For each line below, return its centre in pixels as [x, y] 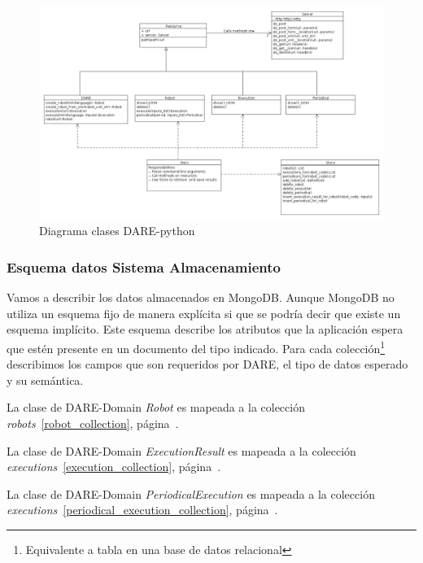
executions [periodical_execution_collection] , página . [142, 510]
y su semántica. [45, 380]
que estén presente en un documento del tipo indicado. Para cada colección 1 [196, 347]
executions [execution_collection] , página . [114, 467]
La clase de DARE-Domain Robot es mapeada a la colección [156, 407]
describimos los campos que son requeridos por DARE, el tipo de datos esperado [207, 364]
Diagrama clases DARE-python [117, 231]
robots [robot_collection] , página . [93, 423]
